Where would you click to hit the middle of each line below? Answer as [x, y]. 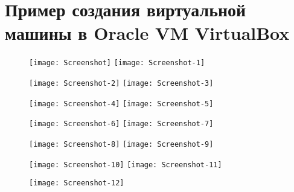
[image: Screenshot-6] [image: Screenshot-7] [121, 124]
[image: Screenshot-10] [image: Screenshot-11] [126, 165]
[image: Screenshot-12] [77, 183]
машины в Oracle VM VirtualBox [147, 33]
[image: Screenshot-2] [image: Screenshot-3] [121, 83]
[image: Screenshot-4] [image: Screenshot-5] [121, 104]
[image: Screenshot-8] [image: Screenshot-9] [121, 144]
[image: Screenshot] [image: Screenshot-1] [117, 63]
